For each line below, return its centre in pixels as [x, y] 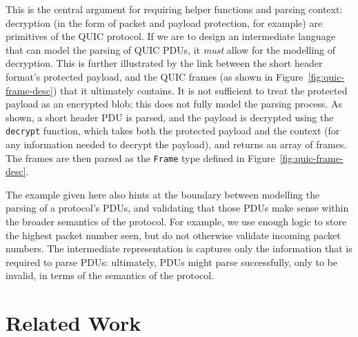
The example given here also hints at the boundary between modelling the [163, 194]
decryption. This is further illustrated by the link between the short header [164, 63]
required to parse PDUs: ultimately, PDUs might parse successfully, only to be [171, 262]
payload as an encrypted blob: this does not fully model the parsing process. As [174, 104]
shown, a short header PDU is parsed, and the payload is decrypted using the [170, 117]
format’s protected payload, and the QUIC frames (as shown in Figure [155, 76]
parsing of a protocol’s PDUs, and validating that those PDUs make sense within [177, 208]
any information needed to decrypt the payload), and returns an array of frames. [176, 144]
